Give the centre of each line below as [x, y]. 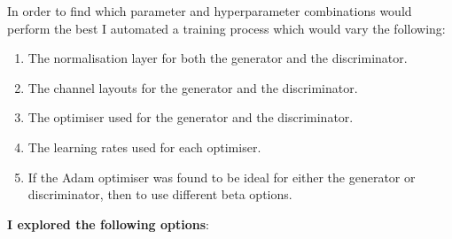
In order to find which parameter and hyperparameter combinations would [210, 11]
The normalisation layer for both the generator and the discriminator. [218, 58]
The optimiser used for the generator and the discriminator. [191, 117]
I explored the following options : [109, 224]
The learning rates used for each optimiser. [144, 146]
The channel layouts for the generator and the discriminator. [193, 87]
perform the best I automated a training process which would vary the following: [226, 28]
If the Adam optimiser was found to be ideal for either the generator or [222, 177]
